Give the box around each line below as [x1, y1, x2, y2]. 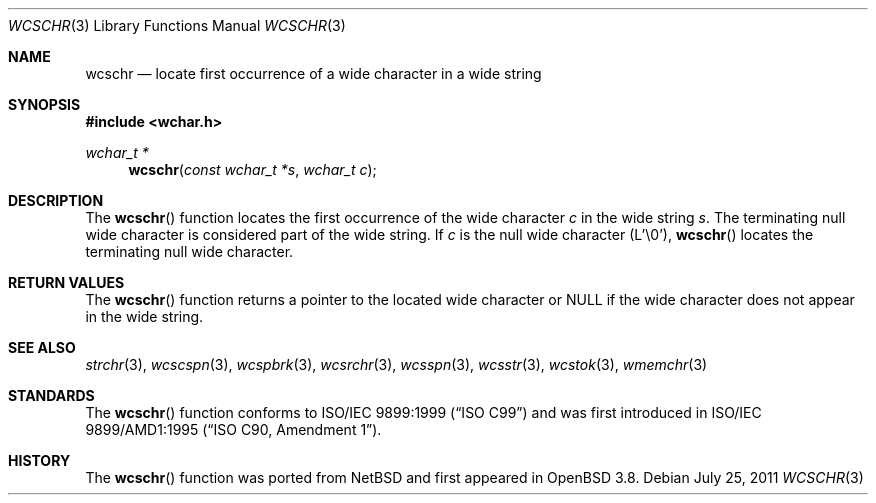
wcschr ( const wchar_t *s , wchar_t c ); [128, 161, 377, 178]
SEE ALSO [8, 339, 76, 356]
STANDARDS [8, 387, 95, 404]
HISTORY [8, 452, 71, 469]
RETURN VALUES [8, 274, 125, 291]
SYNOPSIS [8, 96, 81, 113]
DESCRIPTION [8, 192, 104, 209]
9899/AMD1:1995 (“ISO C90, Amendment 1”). [85, 421, 382, 438]
